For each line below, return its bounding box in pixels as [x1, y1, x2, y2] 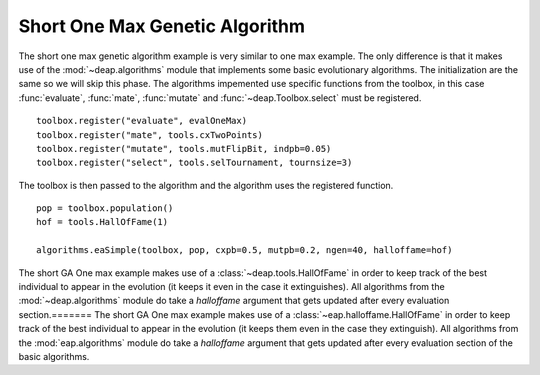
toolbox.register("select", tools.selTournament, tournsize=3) [36, 157, 353, 169]
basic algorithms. [18, 350, 90, 362]
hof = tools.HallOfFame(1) [36, 216, 169, 228]
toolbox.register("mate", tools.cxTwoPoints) [36, 129, 264, 140]
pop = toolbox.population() [36, 203, 174, 214]
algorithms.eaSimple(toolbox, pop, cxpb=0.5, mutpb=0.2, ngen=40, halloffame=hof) [36, 245, 453, 256]
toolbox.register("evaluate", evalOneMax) [36, 115, 248, 127]
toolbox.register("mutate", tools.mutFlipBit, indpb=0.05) [36, 143, 332, 154]
